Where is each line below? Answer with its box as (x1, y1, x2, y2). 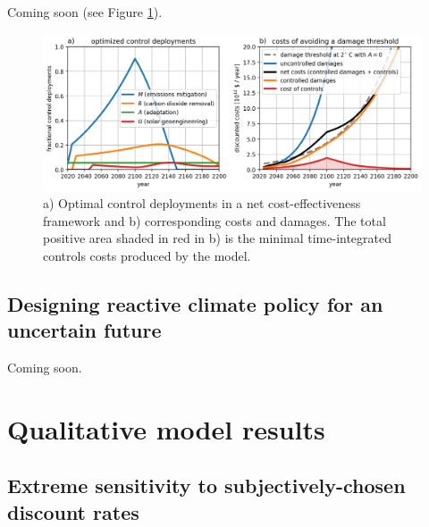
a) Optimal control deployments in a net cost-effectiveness (43, 194, 361, 213)
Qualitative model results (7, 410, 325, 447)
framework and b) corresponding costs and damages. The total (43, 211, 386, 230)
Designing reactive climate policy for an (7, 289, 383, 317)
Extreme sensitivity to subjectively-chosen (7, 472, 406, 499)
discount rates (7, 498, 139, 525)
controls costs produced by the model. (43, 246, 251, 264)
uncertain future (7, 316, 162, 344)
